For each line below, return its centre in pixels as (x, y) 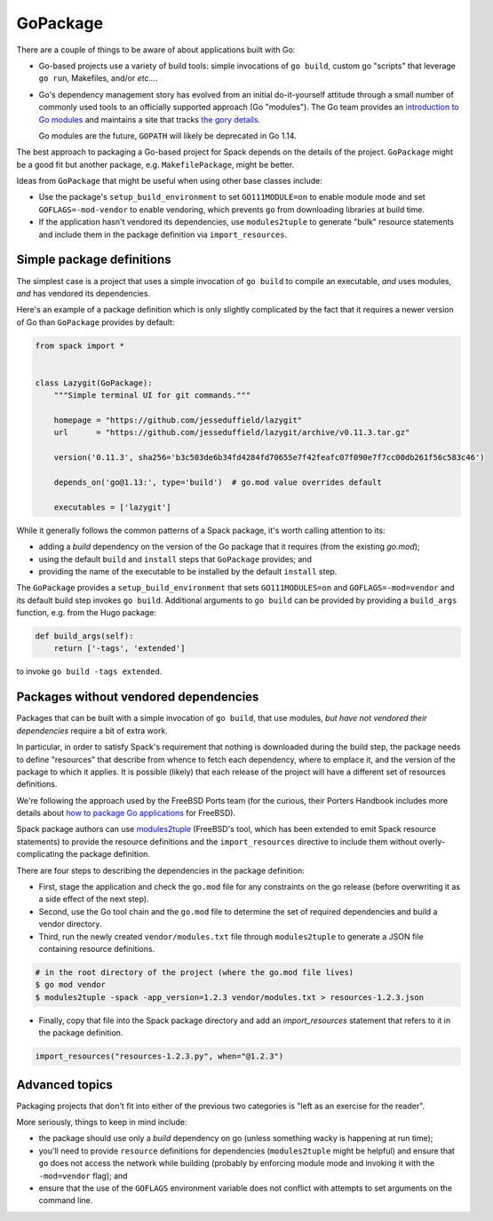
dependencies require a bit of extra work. (92, 730)
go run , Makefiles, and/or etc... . (99, 78)
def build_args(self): (84, 636)
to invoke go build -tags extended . (89, 671)
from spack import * (80, 345)
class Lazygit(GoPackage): (94, 383)
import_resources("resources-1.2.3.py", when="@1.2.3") (159, 1056)
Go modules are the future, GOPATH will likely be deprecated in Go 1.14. (167, 135)
